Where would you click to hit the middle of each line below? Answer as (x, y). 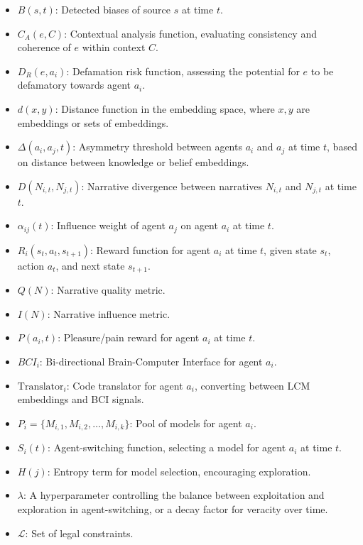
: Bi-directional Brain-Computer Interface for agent (151, 362)
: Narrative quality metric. (108, 290)
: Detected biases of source (113, 9)
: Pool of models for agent (186, 423)
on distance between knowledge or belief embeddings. (133, 162)
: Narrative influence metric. (109, 313)
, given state (290, 249)
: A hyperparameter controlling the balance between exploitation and (174, 495)
